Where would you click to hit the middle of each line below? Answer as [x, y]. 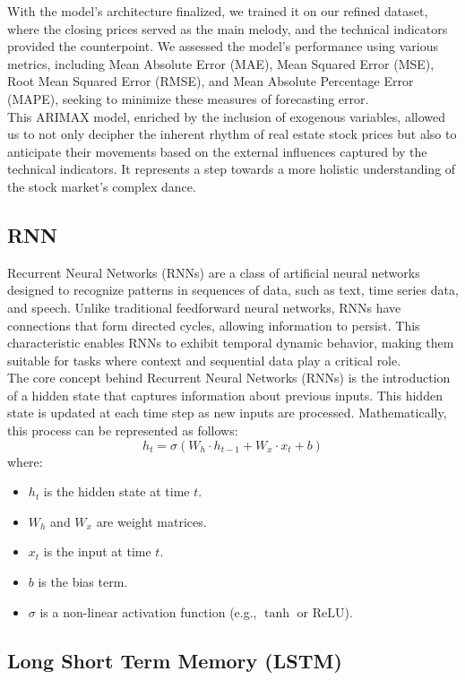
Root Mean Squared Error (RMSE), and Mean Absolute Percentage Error [211, 81]
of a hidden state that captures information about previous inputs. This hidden [225, 395]
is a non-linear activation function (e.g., [148, 611]
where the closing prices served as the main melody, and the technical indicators [228, 28]
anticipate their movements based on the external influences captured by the [217, 151]
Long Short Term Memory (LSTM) [175, 660]
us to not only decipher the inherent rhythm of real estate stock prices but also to [232, 134]
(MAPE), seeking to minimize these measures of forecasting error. [188, 98]
